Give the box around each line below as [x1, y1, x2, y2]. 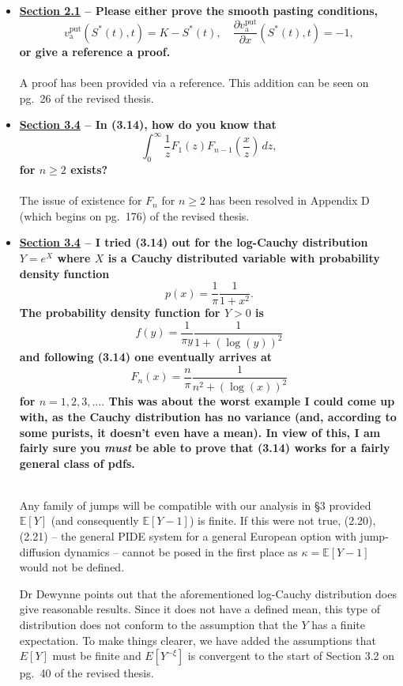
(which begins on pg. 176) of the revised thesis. [19, 207, 250, 224]
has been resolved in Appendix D [209, 192, 370, 209]
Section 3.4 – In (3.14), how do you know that [19, 116, 277, 133]
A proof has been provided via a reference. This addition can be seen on [19, 74, 369, 91]
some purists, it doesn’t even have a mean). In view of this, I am [19, 424, 381, 440]
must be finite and [52, 647, 141, 664]
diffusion [19, 543, 61, 560]
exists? [70, 161, 108, 178]
